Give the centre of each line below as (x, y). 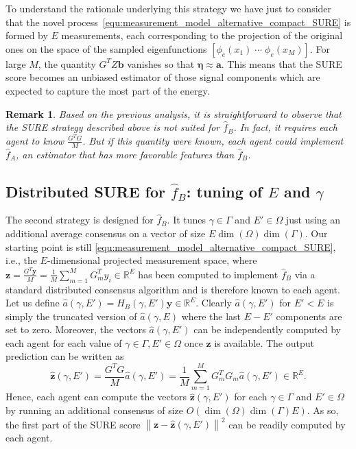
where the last (211, 316)
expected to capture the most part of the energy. (108, 90)
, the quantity (67, 63)
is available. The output (264, 342)
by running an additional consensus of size (94, 410)
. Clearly (214, 303)
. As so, (323, 410)
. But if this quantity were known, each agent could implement (213, 140)
